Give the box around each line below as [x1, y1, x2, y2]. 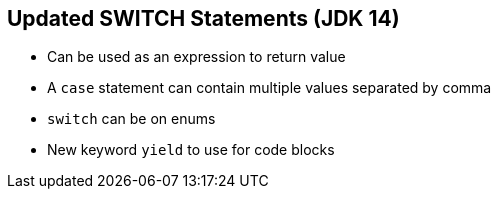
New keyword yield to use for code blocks [47, 141, 335, 159]
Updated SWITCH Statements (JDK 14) [7, 6, 400, 31]
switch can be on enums [47, 110, 216, 128]
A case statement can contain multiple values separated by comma [47, 79, 492, 97]
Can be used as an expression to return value [47, 48, 346, 66]
